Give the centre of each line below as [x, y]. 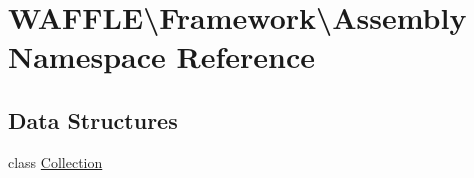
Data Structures [93, 119]
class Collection [55, 161]
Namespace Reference [161, 56]
